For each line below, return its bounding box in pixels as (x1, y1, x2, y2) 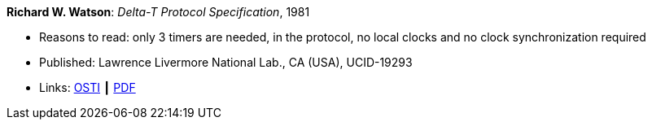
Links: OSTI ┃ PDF (39, 80, 136, 94)
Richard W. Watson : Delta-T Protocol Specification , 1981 (7, 5, 310, 19)
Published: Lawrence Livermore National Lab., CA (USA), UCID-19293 (39, 55, 413, 69)
